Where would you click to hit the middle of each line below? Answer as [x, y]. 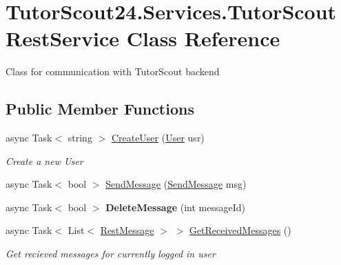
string [80, 138]
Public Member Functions [100, 109]
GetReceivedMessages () [240, 230]
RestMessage [127, 230]
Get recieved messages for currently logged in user [111, 254]
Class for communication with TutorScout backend [113, 71]
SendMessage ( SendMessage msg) [176, 184]
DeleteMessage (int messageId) [175, 207]
